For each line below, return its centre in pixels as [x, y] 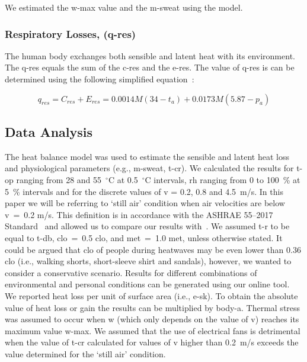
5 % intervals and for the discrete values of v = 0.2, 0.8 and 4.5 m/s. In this [144, 191]
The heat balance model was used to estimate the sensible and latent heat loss [147, 156]
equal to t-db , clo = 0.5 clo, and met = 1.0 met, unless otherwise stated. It [144, 237]
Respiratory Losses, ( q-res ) [71, 33]
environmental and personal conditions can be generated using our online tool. [147, 284]
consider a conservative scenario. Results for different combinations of [131, 272]
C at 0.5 [123, 179]
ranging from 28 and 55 [59, 179]
